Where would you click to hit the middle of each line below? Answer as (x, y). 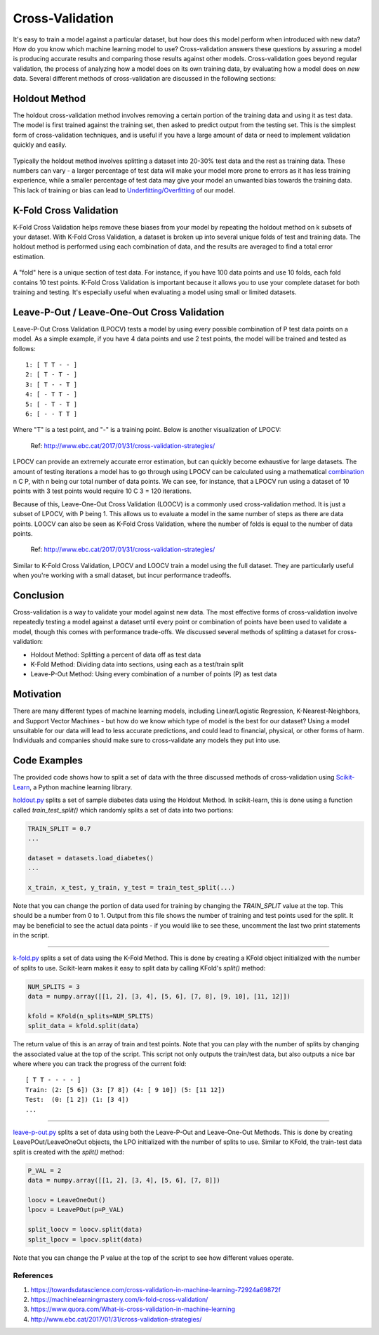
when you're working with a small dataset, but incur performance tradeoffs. (122, 575)
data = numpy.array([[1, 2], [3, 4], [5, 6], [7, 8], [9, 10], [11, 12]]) (159, 997)
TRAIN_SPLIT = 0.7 (59, 828)
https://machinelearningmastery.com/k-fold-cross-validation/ (119, 1300)
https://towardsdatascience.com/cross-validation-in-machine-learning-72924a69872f (155, 1289)
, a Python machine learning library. (81, 787)
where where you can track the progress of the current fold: (100, 1064)
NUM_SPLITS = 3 (54, 986)
